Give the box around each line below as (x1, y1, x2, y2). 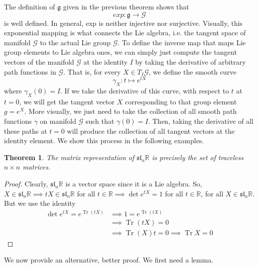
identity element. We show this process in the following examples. (4, 135, 204, 146)
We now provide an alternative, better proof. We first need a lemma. (4, 255, 214, 265)
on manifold (40, 116, 77, 126)
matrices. (22, 162, 51, 172)
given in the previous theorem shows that (63, 1, 189, 11)
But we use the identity (4, 198, 76, 208)
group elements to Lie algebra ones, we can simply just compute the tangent (4, 47, 237, 57)
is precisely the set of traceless (152, 152, 244, 162)
